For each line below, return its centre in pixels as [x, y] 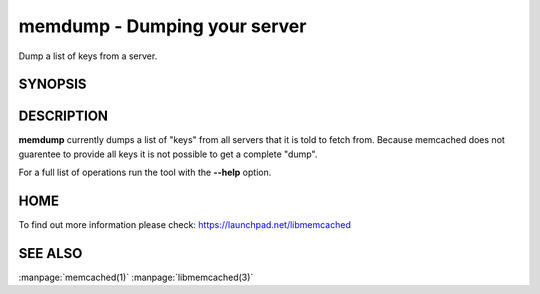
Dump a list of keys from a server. [88, 56]
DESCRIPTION [63, 116]
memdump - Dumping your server [162, 26]
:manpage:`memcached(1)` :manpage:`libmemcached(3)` [136, 277]
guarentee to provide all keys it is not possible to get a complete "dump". [168, 154]
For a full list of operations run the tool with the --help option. [145, 172]
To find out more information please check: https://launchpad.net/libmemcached [185, 225]
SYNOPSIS [52, 84]
